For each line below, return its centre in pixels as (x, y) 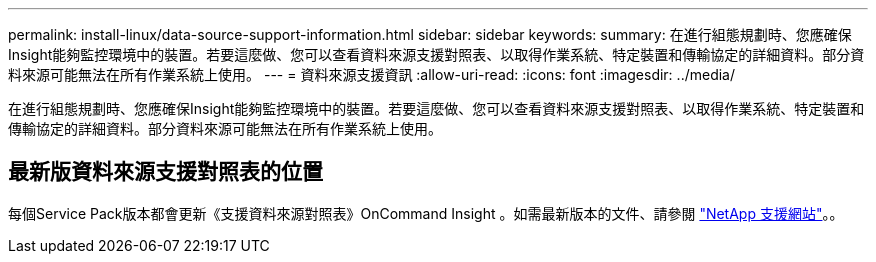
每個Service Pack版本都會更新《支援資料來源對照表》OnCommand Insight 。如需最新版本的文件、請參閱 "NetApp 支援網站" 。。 (426, 213)
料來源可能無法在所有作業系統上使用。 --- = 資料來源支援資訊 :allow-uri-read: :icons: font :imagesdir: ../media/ (372, 74)
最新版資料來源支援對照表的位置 (165, 172)
